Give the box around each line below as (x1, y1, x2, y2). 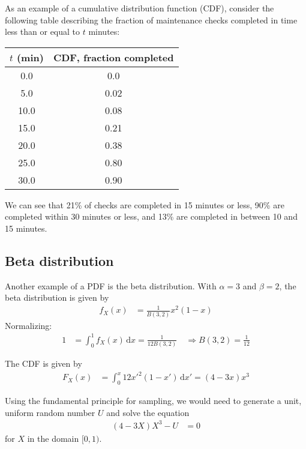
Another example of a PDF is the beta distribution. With (5, 279, 217, 292)
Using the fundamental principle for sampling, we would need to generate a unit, (5, 394, 302, 407)
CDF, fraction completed (53, 50, 174, 64)
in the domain (27, 432, 79, 444)
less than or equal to (5, 25, 80, 38)
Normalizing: (5, 319, 52, 331)
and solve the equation (106, 406, 190, 418)
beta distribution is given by (5, 291, 109, 304)
